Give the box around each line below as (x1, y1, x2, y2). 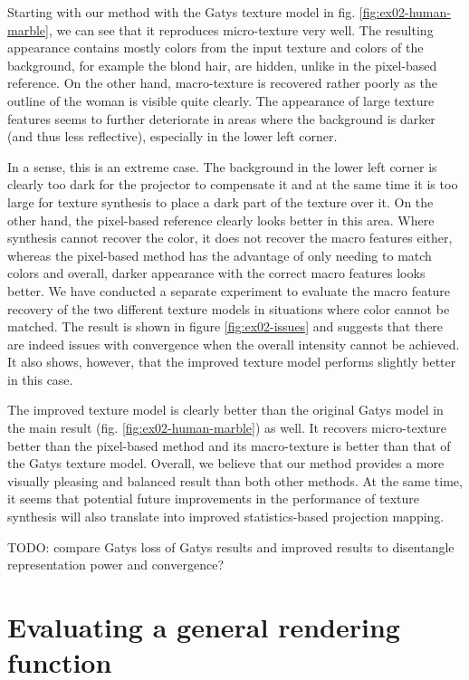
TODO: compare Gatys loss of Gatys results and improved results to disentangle (7, 537, 455, 556)
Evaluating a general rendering (7, 608, 400, 645)
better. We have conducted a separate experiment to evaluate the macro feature (7, 281, 451, 300)
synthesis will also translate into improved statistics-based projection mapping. (7, 507, 445, 526)
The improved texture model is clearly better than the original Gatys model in (7, 400, 444, 419)
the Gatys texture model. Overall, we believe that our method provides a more (7, 454, 445, 473)
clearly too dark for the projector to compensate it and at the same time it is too (7, 175, 458, 194)
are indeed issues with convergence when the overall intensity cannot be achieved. (7, 334, 460, 353)
